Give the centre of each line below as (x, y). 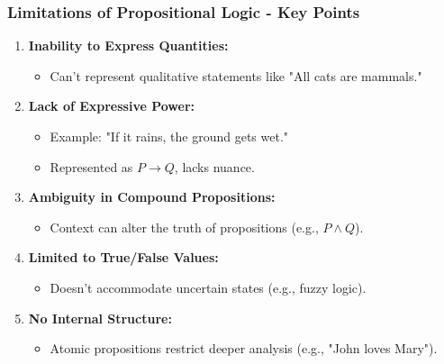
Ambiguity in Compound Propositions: (152, 197)
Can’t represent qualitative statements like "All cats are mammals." (236, 75)
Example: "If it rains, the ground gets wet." (169, 136)
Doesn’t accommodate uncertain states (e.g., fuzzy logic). (208, 287)
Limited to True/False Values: (123, 257)
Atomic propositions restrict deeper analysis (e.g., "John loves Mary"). (244, 348)
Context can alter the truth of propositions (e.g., (184, 227)
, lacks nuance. (214, 166)
